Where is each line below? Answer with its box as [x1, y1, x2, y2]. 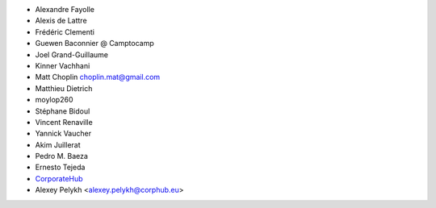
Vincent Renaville [35, 117, 93, 127]
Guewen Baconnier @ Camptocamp [35, 39, 154, 48]
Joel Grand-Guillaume [35, 49, 109, 60]
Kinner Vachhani [35, 60, 90, 70]
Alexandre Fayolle [35, 5, 94, 14]
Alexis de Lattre [35, 16, 88, 26]
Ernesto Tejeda [35, 162, 86, 173]
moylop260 [35, 95, 73, 105]
